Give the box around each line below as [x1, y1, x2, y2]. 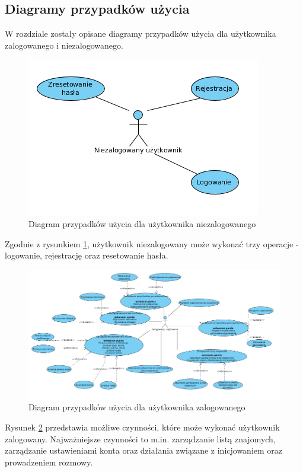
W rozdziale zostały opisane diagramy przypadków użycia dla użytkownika [5, 27, 276, 40]
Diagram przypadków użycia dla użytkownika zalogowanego [28, 401, 245, 413]
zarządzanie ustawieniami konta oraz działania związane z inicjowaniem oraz [5, 444, 283, 457]
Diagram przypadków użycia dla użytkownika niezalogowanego [28, 217, 256, 229]
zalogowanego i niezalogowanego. [5, 39, 123, 51]
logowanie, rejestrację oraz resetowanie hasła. [5, 249, 168, 261]
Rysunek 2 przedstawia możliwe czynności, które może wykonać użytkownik [5, 421, 280, 433]
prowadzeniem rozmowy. [5, 455, 93, 468]
